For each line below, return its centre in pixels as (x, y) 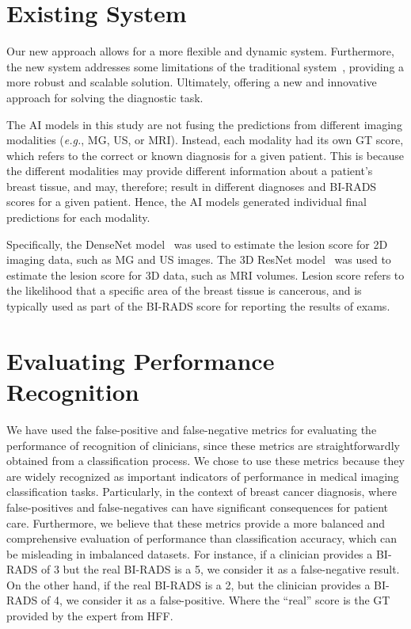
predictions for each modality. (78, 217)
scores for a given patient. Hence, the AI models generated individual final (186, 202)
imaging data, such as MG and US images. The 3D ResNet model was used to (199, 259)
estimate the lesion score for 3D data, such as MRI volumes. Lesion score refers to (205, 274)
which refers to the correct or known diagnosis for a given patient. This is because (205, 155)
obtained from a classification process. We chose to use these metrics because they (205, 461)
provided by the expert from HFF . (90, 616)
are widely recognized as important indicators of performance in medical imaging (203, 476)
